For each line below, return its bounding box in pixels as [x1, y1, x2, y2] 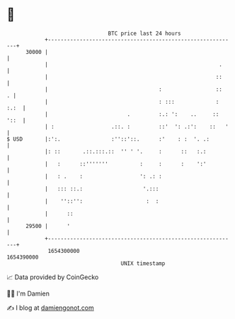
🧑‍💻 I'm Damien [6, 289, 50, 298]
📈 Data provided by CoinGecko [6, 273, 99, 281]
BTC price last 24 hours [108, 30, 181, 37]
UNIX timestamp [120, 259, 166, 267]
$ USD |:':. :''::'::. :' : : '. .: [6, 135, 210, 143]
